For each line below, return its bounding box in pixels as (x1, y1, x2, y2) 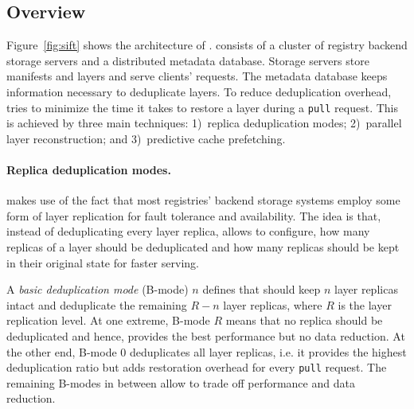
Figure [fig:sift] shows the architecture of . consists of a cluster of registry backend (6, 37, 408, 53)
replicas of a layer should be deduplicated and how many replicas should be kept (6, 239, 400, 255)
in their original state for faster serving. (6, 254, 199, 271)
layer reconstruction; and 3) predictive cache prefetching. (6, 130, 286, 146)
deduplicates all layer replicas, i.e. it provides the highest (130, 343, 407, 360)
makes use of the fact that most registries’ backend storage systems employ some (6, 192, 400, 208)
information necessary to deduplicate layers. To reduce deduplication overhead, (6, 83, 392, 99)
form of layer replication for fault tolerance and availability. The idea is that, (6, 207, 381, 224)
